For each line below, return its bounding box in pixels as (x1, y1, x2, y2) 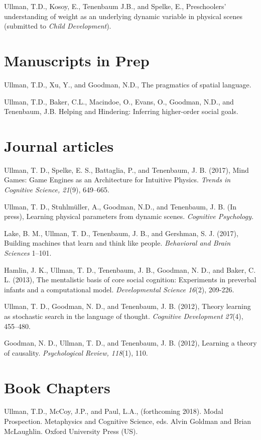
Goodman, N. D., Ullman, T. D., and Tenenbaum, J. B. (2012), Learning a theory (4, 338, 257, 348)
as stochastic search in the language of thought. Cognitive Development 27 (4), (4, 310, 243, 321)
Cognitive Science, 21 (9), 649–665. (4, 184, 109, 194)
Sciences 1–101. (4, 247, 52, 258)
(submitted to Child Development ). (4, 21, 111, 31)
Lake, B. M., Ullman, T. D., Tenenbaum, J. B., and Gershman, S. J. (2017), (4, 228, 238, 238)
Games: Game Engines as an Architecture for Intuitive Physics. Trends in (4, 174, 231, 185)
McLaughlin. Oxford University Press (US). (4, 425, 138, 436)
